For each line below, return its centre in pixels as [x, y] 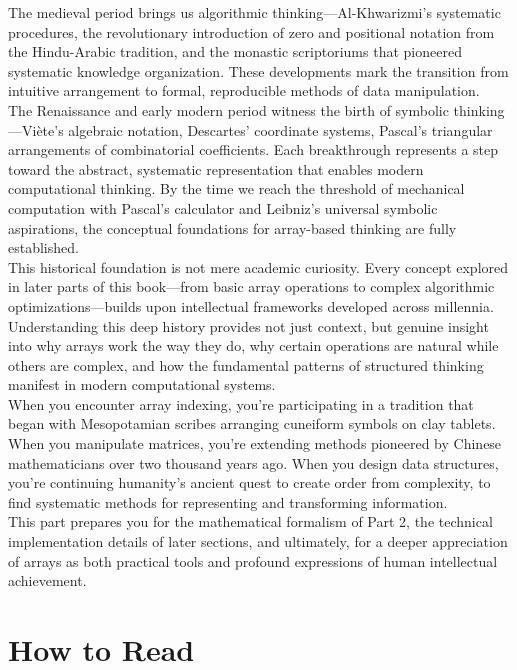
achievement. [47, 580]
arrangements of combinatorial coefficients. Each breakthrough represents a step [253, 149]
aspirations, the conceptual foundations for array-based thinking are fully [232, 227]
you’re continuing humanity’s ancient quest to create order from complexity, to [249, 482]
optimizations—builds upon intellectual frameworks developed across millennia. [251, 305]
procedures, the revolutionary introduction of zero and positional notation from [251, 31]
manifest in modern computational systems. [142, 384]
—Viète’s [36, 129]
